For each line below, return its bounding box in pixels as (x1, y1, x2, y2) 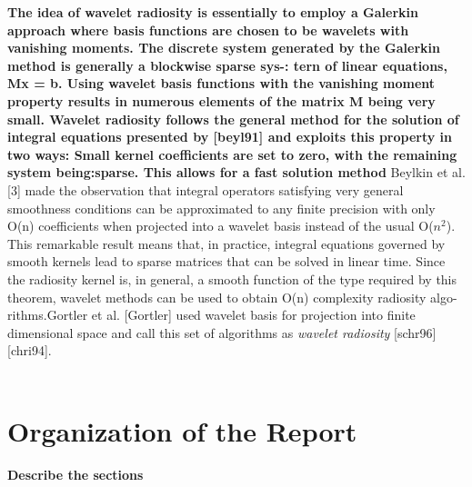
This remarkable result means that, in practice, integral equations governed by (7, 234, 446, 253)
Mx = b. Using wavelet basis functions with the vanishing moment (7, 74, 436, 93)
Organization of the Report (7, 412, 357, 449)
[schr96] (394, 323, 437, 342)
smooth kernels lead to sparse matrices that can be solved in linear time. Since (7, 252, 446, 271)
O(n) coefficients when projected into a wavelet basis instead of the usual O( (7, 216, 434, 235)
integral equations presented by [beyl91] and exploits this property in (7, 127, 453, 146)
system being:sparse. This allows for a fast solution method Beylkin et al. (7, 163, 466, 182)
